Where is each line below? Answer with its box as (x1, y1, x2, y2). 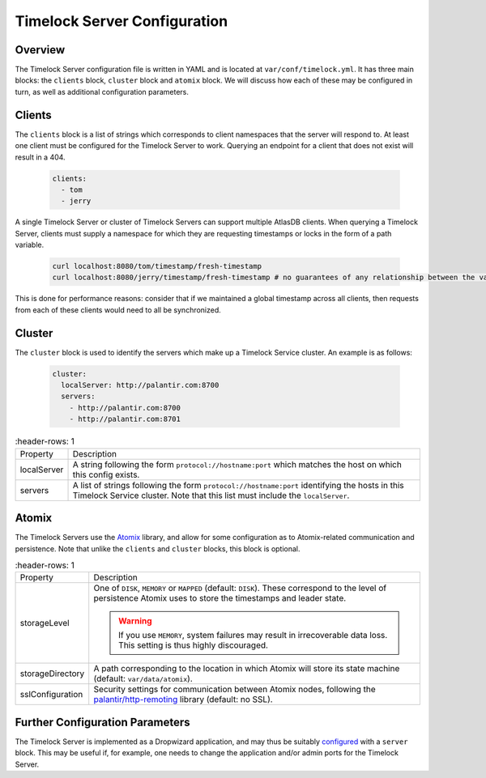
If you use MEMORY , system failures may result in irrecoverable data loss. (118, 630, 388, 641)
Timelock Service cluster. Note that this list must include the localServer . (72, 490, 350, 501)
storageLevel (19, 618, 70, 629)
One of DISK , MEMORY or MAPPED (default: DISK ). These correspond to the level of (93, 583, 387, 594)
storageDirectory (19, 668, 85, 679)
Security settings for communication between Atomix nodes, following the (93, 684, 376, 695)
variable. (15, 240, 45, 250)
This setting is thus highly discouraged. (118, 640, 269, 651)
